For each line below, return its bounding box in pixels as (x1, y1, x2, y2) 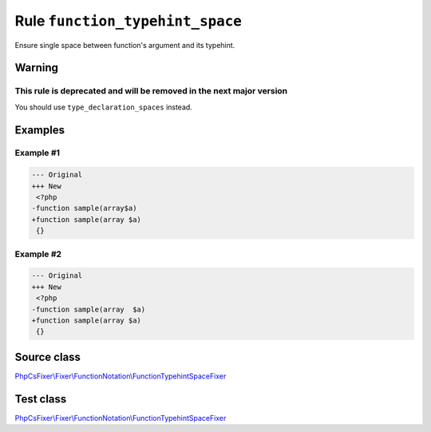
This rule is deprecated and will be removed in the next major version (14, 85, 288, 97)
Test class (14, 392, 67, 406)
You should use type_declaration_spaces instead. (14, 102, 193, 112)
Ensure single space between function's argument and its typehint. (14, 40, 235, 50)
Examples (14, 123, 65, 137)
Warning (14, 61, 59, 75)
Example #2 (14, 248, 62, 260)
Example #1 (14, 148, 60, 159)
